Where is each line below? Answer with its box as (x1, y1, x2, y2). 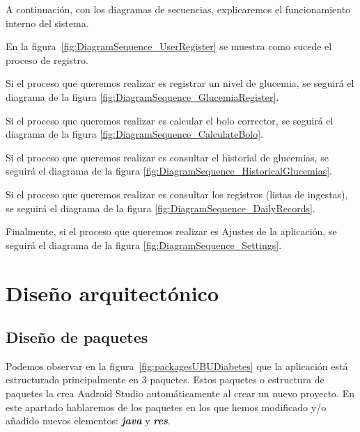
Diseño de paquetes (6, 326, 148, 348)
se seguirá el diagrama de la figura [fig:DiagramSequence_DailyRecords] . (6, 200, 315, 215)
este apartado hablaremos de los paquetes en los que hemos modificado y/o (6, 399, 327, 414)
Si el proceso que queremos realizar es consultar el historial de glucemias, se (6, 150, 329, 164)
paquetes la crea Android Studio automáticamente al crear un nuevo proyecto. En (6, 386, 354, 401)
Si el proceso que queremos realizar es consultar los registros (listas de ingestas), (6, 186, 348, 201)
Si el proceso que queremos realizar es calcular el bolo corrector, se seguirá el (6, 113, 334, 127)
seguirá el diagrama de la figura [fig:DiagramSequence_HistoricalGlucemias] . (6, 163, 332, 178)
